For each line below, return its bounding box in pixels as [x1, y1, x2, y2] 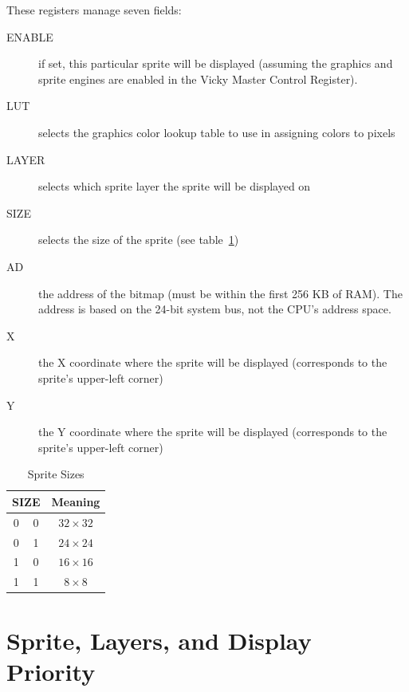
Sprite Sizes [27, 466, 85, 482]
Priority [6, 655, 96, 687]
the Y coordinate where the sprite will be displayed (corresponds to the [38, 423, 387, 440]
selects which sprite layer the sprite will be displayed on [38, 178, 311, 195]
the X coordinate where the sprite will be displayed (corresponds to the [38, 354, 387, 371]
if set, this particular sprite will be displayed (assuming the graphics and [38, 55, 393, 72]
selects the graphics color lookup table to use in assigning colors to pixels [38, 124, 395, 140]
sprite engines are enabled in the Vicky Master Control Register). [38, 70, 358, 87]
